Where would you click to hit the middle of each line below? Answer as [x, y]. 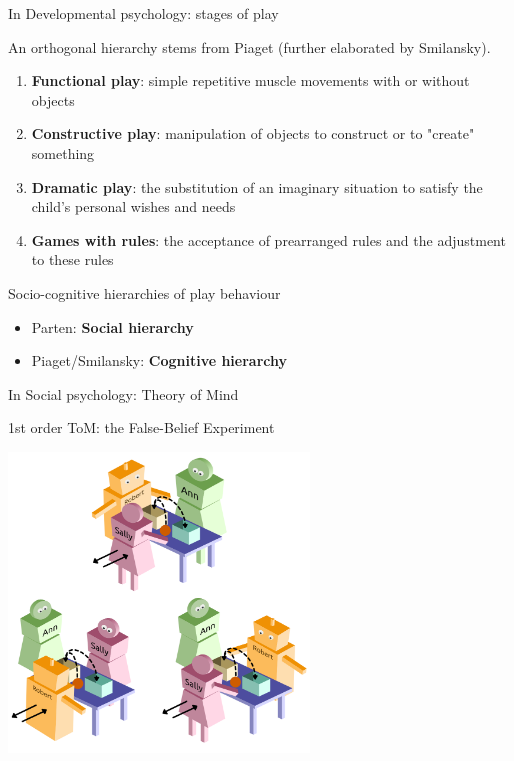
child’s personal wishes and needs [133, 206]
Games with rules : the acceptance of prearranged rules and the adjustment [268, 239]
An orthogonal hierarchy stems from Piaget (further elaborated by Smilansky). [249, 46]
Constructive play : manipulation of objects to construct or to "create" [253, 133]
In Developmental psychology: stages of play [143, 13]
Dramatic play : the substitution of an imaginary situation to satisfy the [257, 186]
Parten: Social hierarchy [112, 326]
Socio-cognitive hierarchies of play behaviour [144, 292]
